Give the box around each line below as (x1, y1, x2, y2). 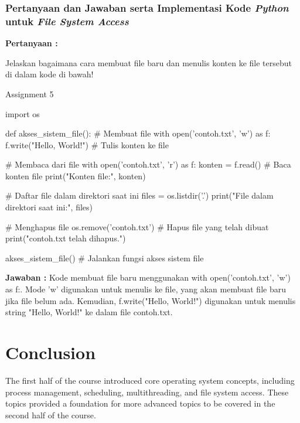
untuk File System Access (5, 13, 129, 28)
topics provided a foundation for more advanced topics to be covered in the (5, 397, 275, 410)
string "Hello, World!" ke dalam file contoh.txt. (5, 306, 173, 318)
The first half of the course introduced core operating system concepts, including (5, 374, 295, 386)
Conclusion (5, 340, 96, 364)
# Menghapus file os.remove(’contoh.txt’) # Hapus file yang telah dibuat (5, 220, 269, 233)
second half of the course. (5, 408, 96, 421)
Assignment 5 (5, 87, 54, 100)
